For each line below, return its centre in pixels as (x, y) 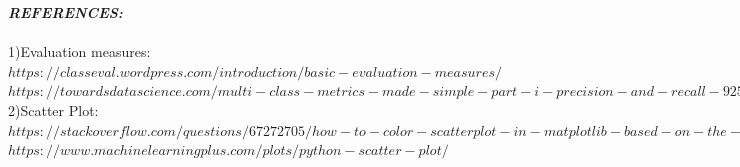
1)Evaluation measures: (79, 51)
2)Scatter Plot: (53, 109)
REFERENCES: (65, 12)
